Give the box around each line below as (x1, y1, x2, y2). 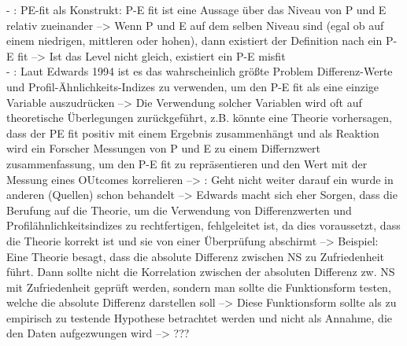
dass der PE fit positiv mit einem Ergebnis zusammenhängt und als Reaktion (6, 124, 379, 141)
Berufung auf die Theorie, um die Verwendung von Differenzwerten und (6, 201, 352, 218)
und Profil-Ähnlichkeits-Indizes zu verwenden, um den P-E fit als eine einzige (6, 78, 379, 94)
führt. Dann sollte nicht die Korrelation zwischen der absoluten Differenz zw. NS (6, 263, 395, 280)
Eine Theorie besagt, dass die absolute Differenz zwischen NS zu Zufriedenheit (6, 248, 384, 264)
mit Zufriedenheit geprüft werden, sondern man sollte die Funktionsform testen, (6, 278, 391, 295)
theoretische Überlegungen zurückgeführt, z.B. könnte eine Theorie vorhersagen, (6, 109, 392, 126)
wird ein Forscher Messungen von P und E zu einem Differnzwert (6, 140, 321, 156)
